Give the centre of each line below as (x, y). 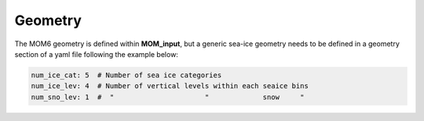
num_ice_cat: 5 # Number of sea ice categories (126, 75)
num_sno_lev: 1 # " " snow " (168, 97)
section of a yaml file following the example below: (96, 54)
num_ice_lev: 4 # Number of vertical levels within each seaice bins (170, 86)
